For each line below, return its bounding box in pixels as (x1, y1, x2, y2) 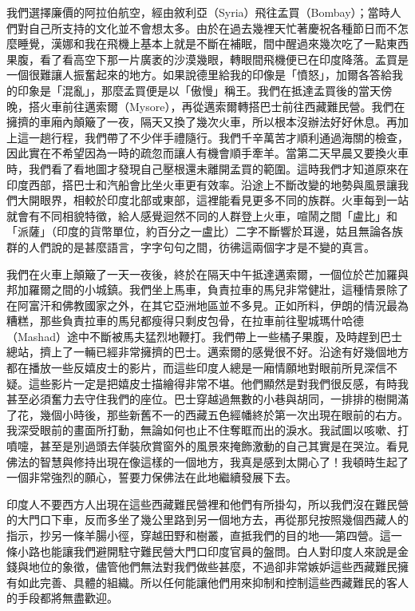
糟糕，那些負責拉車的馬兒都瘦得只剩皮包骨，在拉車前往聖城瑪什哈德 (6, 312, 364, 329)
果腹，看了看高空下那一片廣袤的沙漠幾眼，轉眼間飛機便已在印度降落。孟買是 (6, 50, 409, 67)
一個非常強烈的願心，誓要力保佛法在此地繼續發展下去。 (6, 469, 297, 486)
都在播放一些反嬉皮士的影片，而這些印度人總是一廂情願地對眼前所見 (6, 359, 364, 376)
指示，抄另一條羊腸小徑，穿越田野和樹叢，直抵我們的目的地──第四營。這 (6, 527, 391, 543)
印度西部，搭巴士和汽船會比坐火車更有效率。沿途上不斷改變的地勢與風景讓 (6, 176, 397, 192)
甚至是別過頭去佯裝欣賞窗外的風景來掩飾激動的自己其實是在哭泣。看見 (39, 438, 409, 454)
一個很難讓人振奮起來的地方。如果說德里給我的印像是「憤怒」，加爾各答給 (6, 66, 392, 83)
